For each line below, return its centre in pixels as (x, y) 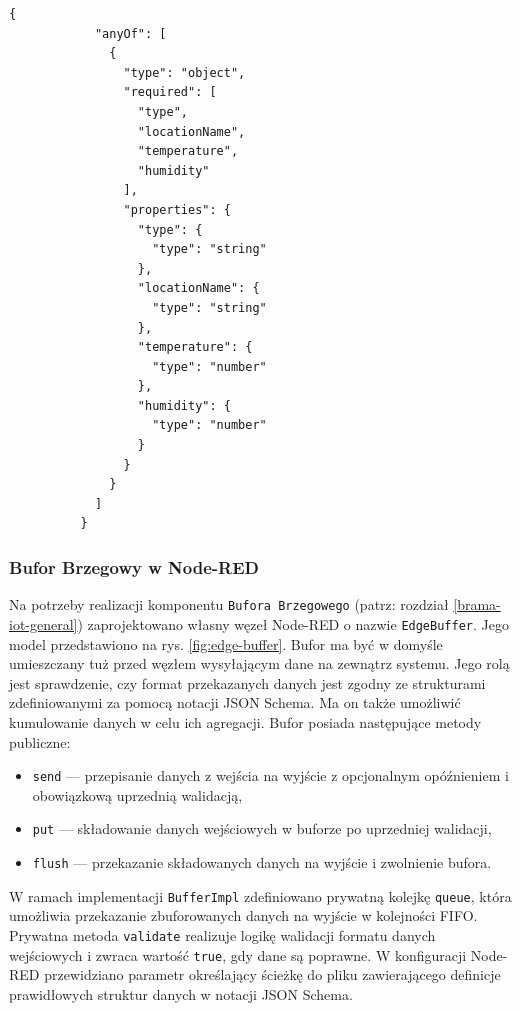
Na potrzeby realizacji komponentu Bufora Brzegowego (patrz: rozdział (229, 604)
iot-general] (43, 623)
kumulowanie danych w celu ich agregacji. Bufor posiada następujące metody (245, 721)
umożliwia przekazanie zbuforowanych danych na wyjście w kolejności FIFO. (243, 915)
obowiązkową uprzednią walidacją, (137, 794)
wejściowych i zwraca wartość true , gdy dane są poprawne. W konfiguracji (238, 954)
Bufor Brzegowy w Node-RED (134, 566)
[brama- (477, 604)
